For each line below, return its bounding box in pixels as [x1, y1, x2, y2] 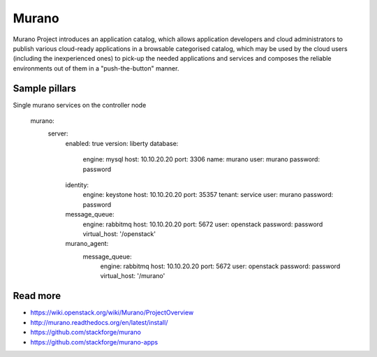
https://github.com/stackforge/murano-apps [30, 337, 158, 346]
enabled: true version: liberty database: [65, 139, 179, 147]
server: [47, 129, 69, 138]
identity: [65, 180, 89, 189]
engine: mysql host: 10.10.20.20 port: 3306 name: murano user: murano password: [82, 155, 320, 163]
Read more [13, 290, 61, 302]
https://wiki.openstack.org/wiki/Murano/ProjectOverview [30, 308, 194, 317]
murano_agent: [65, 240, 109, 248]
